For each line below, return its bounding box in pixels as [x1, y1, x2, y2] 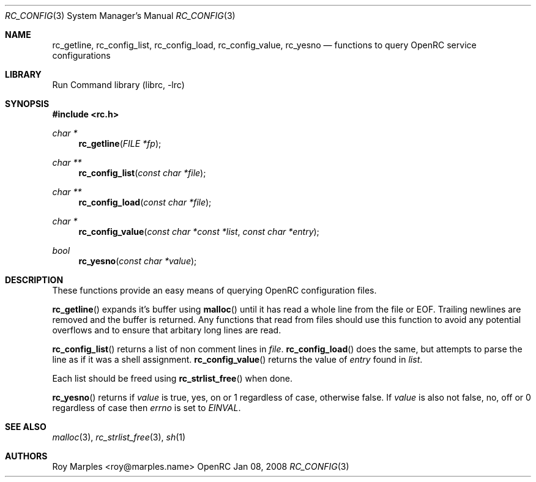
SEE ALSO [5, 421, 47, 432]
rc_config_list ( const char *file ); [78, 168, 206, 178]
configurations [52, 50, 111, 61]
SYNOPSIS [5, 98, 50, 109]
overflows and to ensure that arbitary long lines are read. [52, 325, 281, 335]
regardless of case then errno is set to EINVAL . [52, 402, 241, 413]
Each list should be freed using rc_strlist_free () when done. [52, 373, 293, 384]
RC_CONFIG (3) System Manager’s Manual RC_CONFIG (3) [5, 10, 236, 21]
